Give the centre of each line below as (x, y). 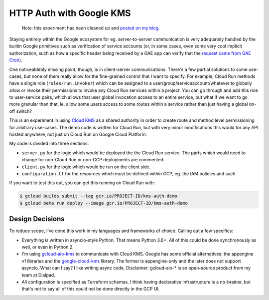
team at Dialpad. (39, 275)
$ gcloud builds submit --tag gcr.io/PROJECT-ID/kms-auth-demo (99, 196)
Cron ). (16, 60)
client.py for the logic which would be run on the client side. (86, 167)
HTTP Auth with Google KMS (70, 13)
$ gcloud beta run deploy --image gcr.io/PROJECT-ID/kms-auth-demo (104, 203)
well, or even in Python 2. (48, 247)
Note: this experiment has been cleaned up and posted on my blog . (91, 28)
